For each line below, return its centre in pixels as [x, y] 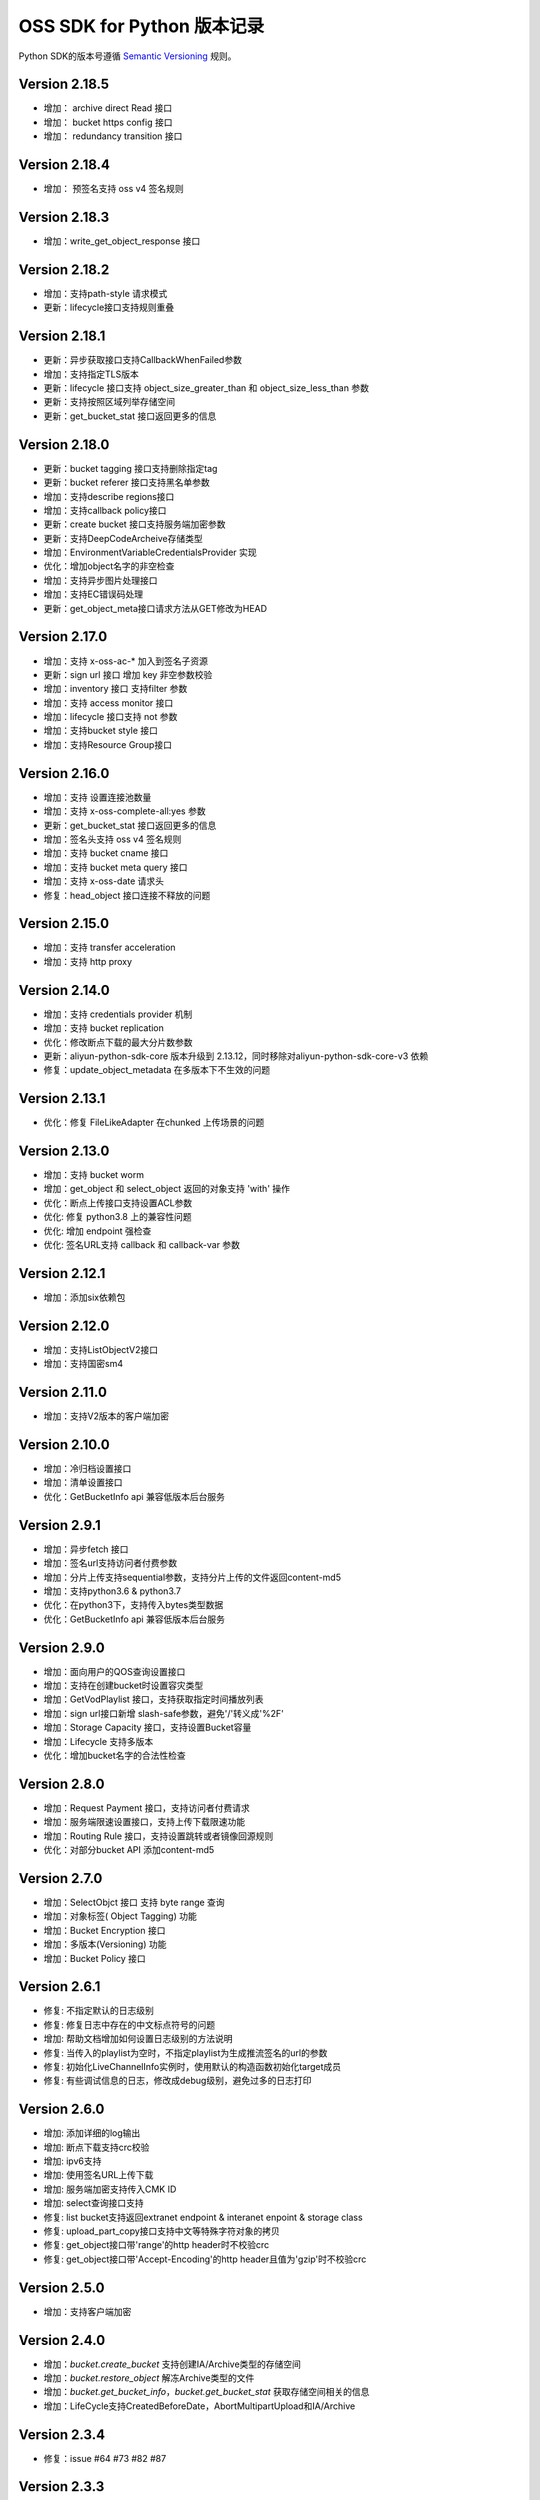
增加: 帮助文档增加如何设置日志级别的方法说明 [138, 2039]
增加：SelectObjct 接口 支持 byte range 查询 [134, 1902]
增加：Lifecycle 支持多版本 [98, 1741]
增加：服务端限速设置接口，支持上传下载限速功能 [144, 1822]
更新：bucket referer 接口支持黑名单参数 [126, 482]
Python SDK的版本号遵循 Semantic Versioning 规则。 [127, 56]
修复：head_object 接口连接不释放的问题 [127, 895]
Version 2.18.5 [64, 84]
